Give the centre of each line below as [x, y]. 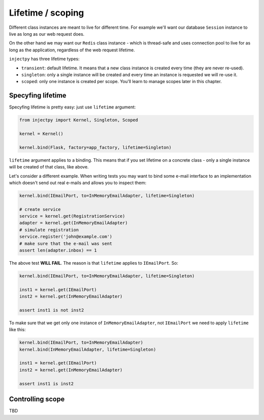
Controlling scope [37, 399]
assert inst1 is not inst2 [52, 310]
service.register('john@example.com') [66, 237]
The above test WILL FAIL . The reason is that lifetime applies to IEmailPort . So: [94, 263]
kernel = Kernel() [41, 134]
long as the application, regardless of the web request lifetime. [72, 50]
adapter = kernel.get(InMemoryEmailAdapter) [74, 223]
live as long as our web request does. [47, 34]
